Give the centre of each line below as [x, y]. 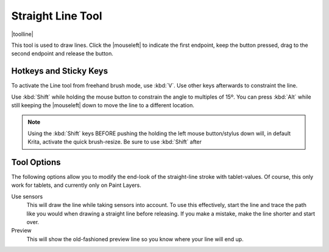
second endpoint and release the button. [62, 54]
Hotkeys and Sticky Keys [60, 71]
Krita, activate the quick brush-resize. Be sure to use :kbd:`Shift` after [115, 142]
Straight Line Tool [57, 16]
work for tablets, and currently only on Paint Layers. [76, 185]
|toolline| [22, 34]
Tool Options [36, 162]
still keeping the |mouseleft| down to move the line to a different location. [103, 105]
